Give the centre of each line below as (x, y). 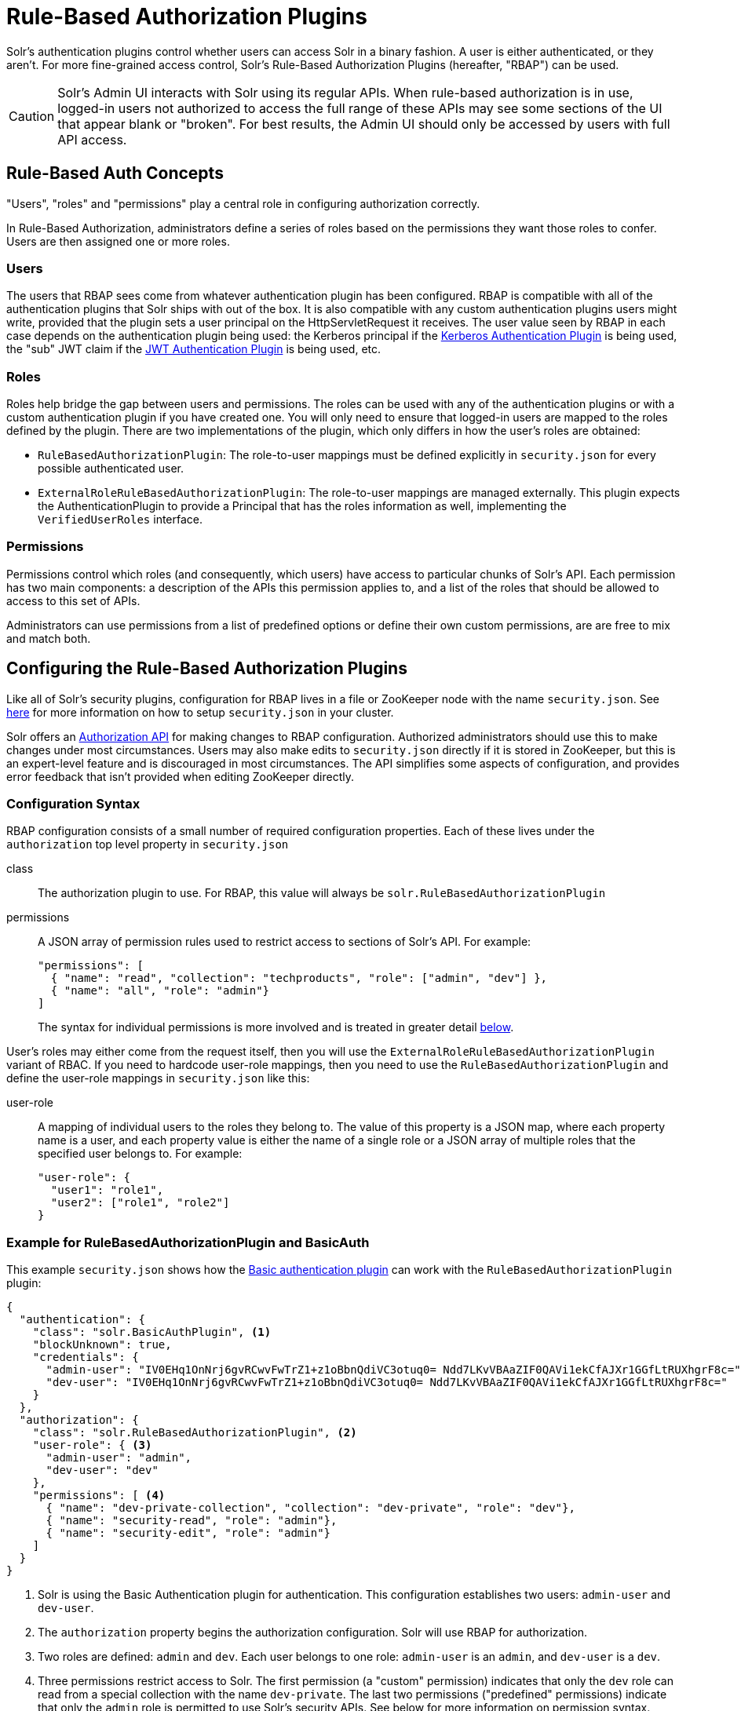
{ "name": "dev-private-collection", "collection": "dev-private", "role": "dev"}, (310, 1508)
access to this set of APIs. (73, 600)
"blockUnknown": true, (102, 1345)
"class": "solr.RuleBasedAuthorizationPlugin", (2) (195, 1433)
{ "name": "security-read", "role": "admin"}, (192, 1521)
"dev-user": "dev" (102, 1470)
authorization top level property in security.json (148, 845)
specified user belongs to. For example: (140, 1154)
